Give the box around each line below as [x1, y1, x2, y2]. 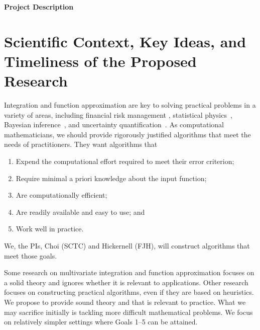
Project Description [4, 2, 74, 12]
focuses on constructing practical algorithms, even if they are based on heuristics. [4, 287, 254, 297]
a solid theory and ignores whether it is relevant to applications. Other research [4, 277, 248, 287]
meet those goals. [4, 250, 57, 261]
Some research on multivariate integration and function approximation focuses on [4, 267, 254, 278]
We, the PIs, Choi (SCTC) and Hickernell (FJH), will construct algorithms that [4, 240, 250, 251]
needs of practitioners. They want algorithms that [4, 139, 158, 149]
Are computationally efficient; [16, 190, 107, 200]
